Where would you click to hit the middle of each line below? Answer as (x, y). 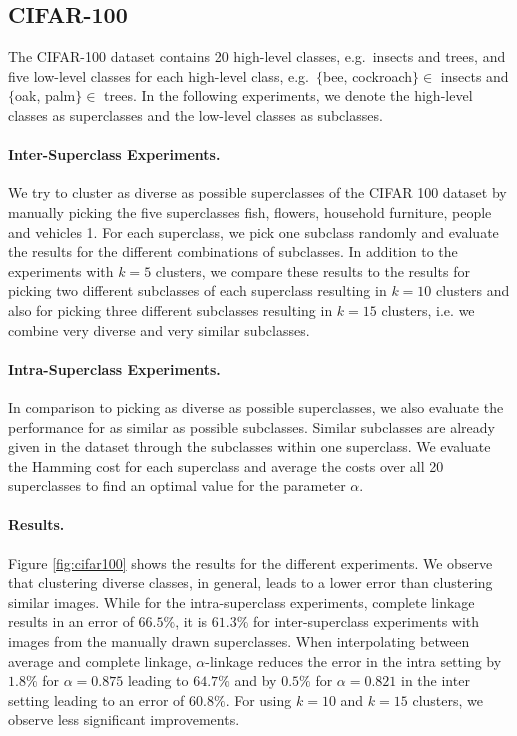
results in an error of (71, 621)
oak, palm (45, 95)
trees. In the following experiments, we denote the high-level (288, 95)
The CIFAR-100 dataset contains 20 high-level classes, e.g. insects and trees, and (257, 56)
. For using (258, 699)
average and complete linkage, (100, 660)
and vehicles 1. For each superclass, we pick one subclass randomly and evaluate (253, 231)
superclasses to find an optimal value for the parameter (177, 485)
